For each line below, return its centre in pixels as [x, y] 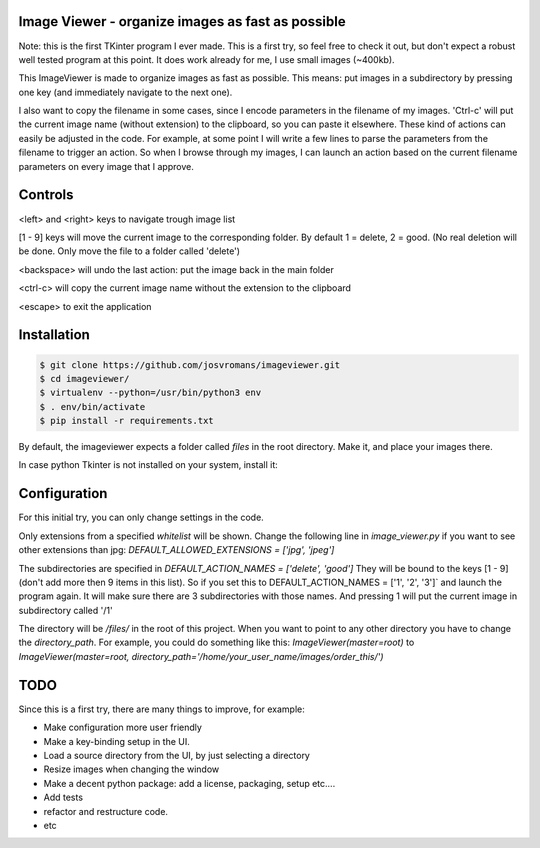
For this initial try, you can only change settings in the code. [141, 517]
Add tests [63, 797]
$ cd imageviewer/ [84, 378]
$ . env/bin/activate [92, 406]
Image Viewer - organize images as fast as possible [182, 21]
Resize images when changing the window [131, 769]
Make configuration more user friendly [122, 727]
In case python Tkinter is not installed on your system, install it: [148, 465]
